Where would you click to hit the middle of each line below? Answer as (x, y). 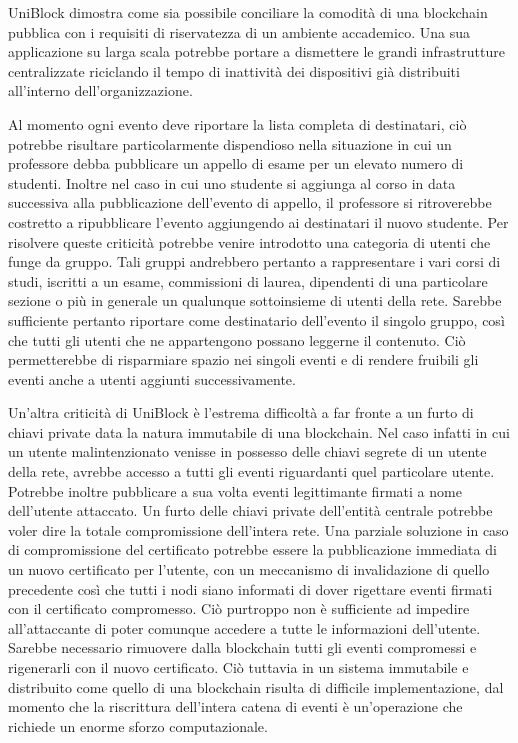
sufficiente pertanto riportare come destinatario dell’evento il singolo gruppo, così (256, 319)
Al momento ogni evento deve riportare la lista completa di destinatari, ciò (237, 123)
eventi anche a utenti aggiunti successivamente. (152, 378)
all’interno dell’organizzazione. (100, 90)
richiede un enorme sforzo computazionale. (138, 725)
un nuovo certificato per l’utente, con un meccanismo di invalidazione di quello (249, 569)
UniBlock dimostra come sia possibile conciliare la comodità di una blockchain (248, 12)
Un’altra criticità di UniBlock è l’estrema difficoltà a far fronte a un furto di (241, 412)
